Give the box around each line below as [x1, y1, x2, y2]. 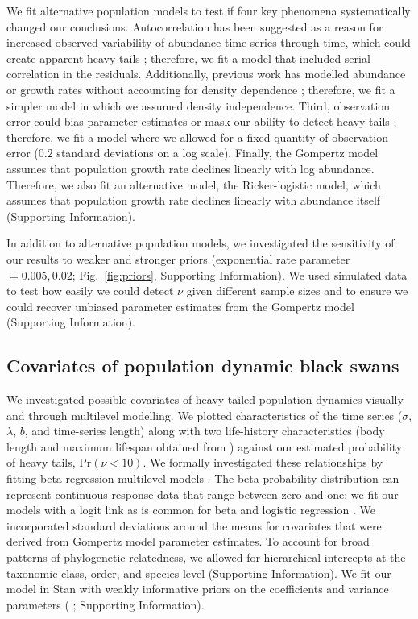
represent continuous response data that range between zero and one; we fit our [6, 485, 399, 502]
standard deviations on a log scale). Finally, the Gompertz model [56, 144, 379, 161]
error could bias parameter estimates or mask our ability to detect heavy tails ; [6, 113, 397, 130]
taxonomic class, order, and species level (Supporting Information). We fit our [6, 564, 391, 581]
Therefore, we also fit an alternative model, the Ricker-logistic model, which [6, 176, 381, 193]
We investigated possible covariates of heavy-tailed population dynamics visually [6, 391, 404, 408]
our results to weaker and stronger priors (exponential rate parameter [6, 250, 350, 267]
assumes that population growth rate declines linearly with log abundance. [6, 160, 375, 177]
